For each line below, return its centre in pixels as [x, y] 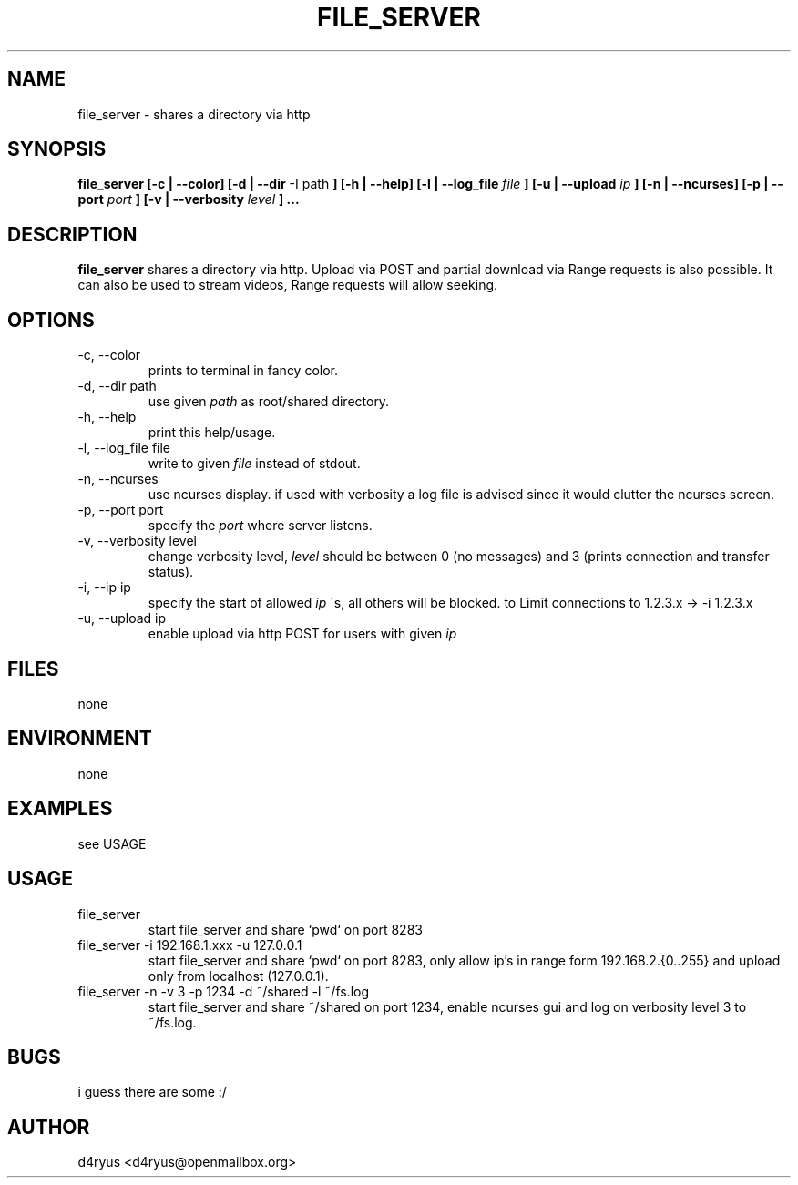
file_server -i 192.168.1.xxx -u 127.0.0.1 [190, 945]
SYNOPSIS [57, 149]
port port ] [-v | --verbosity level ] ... [189, 199]
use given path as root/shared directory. [269, 402]
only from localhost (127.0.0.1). [238, 976]
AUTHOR [49, 1127]
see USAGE [112, 843]
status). [171, 572]
